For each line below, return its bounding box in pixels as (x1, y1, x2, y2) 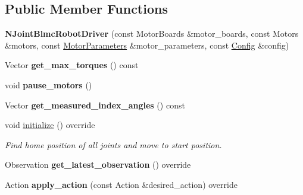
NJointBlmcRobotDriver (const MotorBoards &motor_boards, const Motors (5, 27, 299, 40)
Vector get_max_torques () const (5, 59, 139, 71)
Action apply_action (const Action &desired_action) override (5, 178, 238, 190)
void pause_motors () (5, 78, 92, 91)
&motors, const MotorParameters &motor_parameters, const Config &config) (5, 39, 289, 51)
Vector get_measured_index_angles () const (5, 98, 185, 111)
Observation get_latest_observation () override (5, 158, 191, 171)
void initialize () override (5, 119, 95, 131)
